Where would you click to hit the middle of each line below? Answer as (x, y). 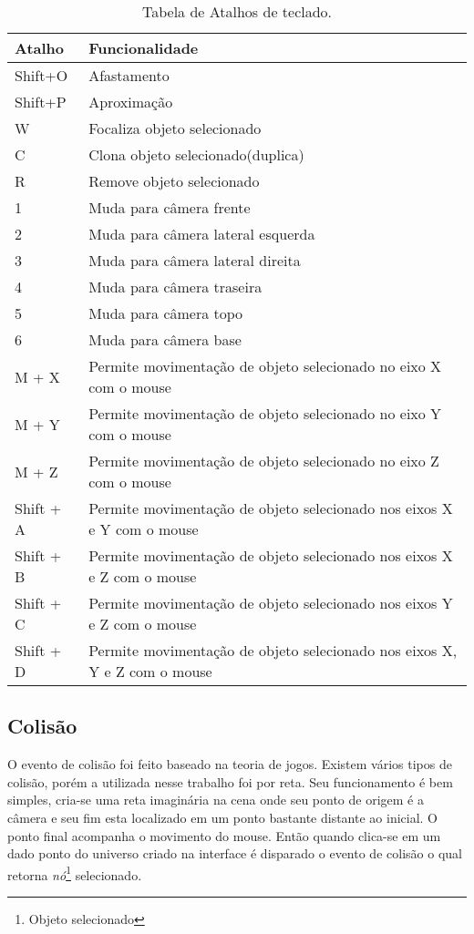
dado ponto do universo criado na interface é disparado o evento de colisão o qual (235, 853)
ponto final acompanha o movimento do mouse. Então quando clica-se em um (224, 835)
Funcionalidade (144, 48)
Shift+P (41, 102)
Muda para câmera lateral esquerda (202, 234)
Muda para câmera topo (166, 313)
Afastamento (129, 75)
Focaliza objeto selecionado (175, 128)
